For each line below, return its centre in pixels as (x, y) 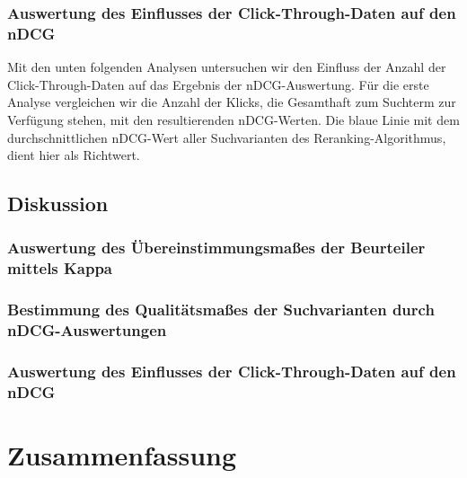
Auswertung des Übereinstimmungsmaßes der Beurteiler (216, 248)
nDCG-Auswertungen (87, 330)
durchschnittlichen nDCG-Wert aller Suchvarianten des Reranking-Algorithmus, (227, 137)
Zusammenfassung (122, 454)
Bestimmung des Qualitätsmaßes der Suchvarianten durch (221, 310)
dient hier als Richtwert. (74, 155)
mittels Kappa (60, 268)
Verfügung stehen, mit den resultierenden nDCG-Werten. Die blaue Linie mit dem (233, 119)
